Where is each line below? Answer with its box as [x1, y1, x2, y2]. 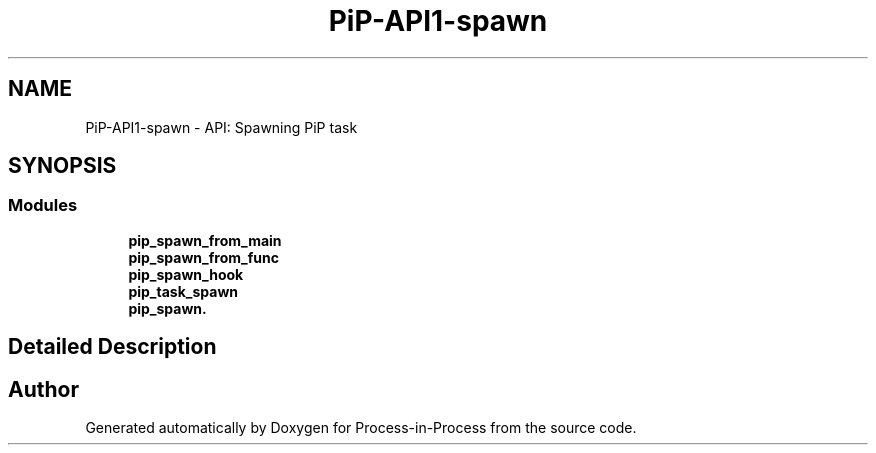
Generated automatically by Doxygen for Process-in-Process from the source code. [85, 419, 637, 437]
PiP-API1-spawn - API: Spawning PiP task [85, 118, 358, 136]
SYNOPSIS [8, 153, 117, 179]
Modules [8, 195, 78, 216]
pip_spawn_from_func [128, 248, 279, 266]
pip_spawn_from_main [128, 231, 282, 249]
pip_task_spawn [128, 282, 238, 300]
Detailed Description [8, 334, 217, 360]
